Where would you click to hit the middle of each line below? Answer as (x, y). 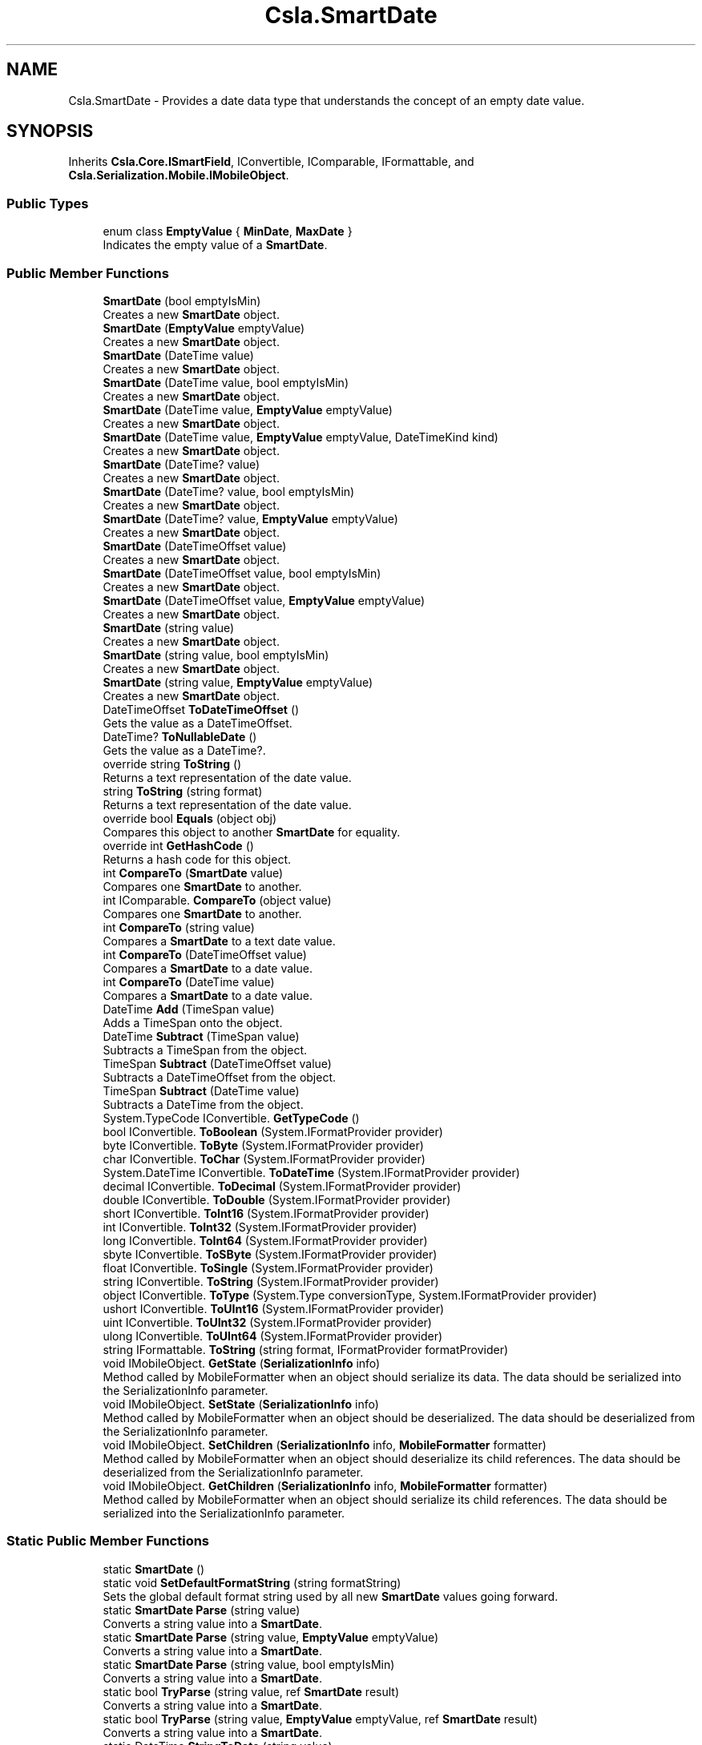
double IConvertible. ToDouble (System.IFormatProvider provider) (277, 1199)
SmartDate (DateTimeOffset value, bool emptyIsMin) (242, 573)
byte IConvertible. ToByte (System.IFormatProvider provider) (263, 1145)
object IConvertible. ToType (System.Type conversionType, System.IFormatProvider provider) (350, 1295)
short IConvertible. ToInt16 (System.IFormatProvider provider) (266, 1213)
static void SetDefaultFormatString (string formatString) (252, 1582)
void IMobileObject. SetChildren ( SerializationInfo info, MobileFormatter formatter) (325, 1445)
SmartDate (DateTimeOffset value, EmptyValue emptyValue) (264, 600)
